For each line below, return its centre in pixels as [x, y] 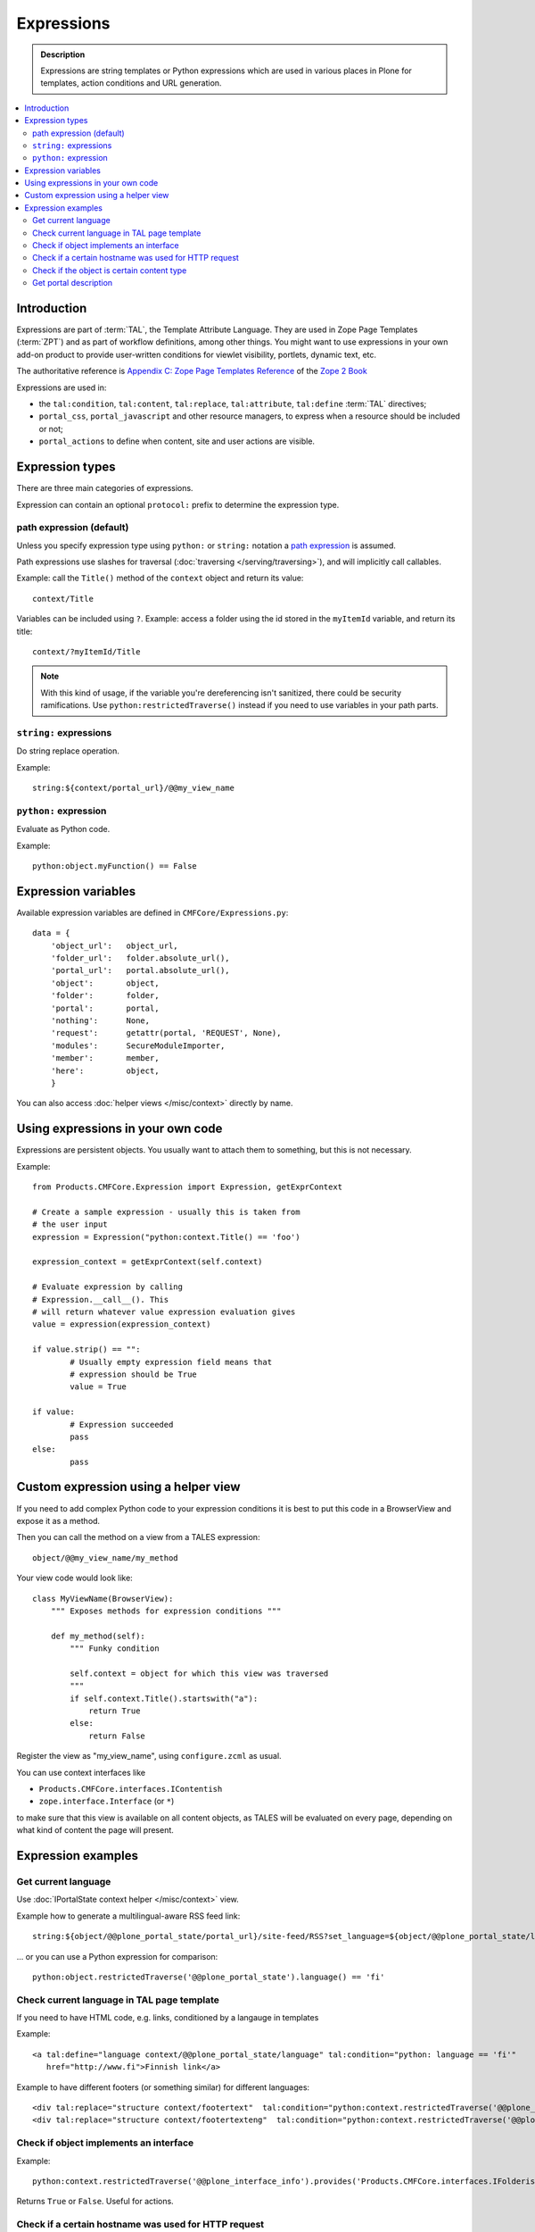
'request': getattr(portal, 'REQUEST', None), [166, 1033]
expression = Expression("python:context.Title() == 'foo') [166, 1237]
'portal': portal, [105, 1008]
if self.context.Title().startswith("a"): [164, 1698]
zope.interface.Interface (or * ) [107, 1801]
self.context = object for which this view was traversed [199, 1673]
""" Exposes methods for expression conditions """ [166, 1611]
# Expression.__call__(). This [101, 1299]
